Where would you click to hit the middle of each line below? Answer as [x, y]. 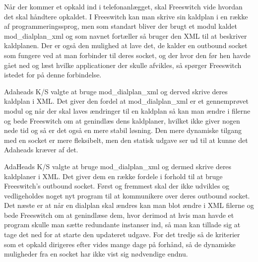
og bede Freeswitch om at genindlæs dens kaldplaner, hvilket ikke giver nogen [122, 120]
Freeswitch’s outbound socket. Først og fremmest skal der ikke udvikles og [117, 186]
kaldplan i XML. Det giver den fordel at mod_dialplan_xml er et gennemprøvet [126, 101]
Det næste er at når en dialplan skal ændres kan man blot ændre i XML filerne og [129, 205]
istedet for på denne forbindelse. [53, 75]
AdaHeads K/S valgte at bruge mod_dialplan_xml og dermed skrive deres [118, 166]
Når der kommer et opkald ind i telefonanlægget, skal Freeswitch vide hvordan [123, 6]
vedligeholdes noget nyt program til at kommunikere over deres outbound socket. [127, 195]
